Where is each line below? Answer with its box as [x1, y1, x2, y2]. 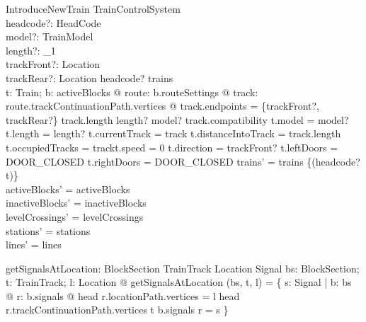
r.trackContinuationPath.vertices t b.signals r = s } [6, 302, 229, 317]
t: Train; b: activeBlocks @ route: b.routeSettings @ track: [6, 84, 258, 99]
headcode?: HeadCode [6, 15, 101, 30]
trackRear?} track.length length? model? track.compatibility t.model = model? [6, 112, 349, 127]
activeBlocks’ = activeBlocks [6, 181, 130, 196]
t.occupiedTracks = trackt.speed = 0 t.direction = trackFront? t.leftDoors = [6, 139, 338, 154]
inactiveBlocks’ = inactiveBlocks [6, 195, 147, 210]
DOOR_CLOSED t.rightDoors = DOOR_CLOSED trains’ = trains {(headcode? [6, 154, 360, 168]
